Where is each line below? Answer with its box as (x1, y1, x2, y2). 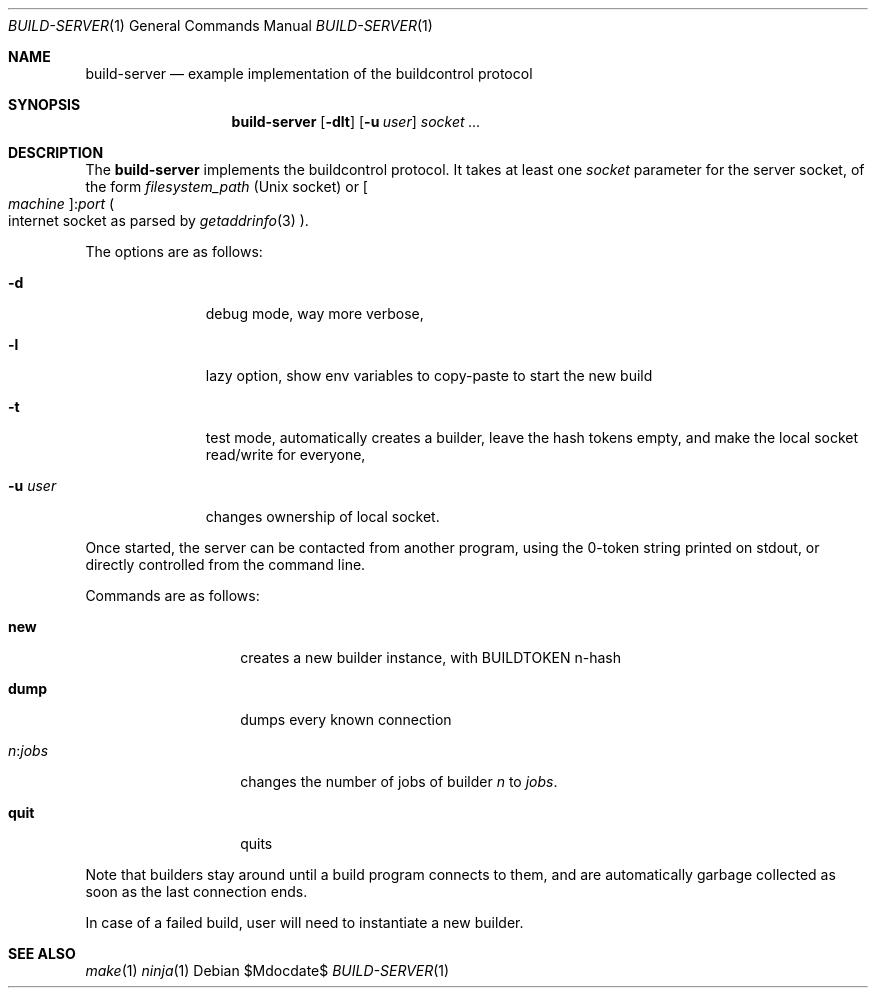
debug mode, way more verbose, (205, 305, 424, 322)
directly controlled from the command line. (85, 556, 366, 573)
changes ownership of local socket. (205, 508, 440, 525)
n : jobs (8, 742, 49, 759)
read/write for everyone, (205, 446, 366, 463)
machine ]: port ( (8, 195, 115, 212)
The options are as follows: (85, 243, 263, 260)
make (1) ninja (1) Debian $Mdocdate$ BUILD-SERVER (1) (85, 962, 450, 979)
